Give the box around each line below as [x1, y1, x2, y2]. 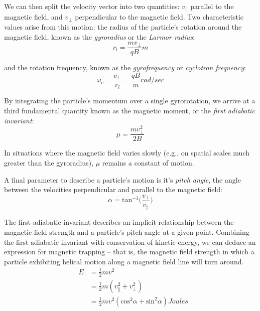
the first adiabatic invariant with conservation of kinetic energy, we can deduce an [4, 236, 256, 247]
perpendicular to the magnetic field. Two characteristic [75, 12, 244, 22]
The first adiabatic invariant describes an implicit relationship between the [4, 217, 234, 227]
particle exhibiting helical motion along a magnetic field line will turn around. [4, 256, 244, 266]
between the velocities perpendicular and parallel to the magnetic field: [4, 184, 222, 195]
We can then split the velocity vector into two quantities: [4, 1, 180, 11]
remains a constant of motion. [102, 158, 194, 168]
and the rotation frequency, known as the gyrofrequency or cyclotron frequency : [4, 62, 246, 73]
